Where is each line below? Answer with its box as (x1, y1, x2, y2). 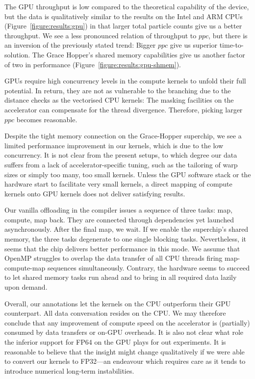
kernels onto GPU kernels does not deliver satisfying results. (4, 188, 185, 198)
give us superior (170, 40, 217, 50)
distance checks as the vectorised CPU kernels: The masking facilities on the (4, 95, 234, 105)
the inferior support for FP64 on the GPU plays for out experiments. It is (4, 337, 226, 347)
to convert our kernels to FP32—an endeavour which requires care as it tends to (4, 356, 246, 366)
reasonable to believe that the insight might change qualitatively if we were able (4, 346, 245, 356)
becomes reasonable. (16, 114, 77, 124)
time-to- (219, 40, 244, 50)
